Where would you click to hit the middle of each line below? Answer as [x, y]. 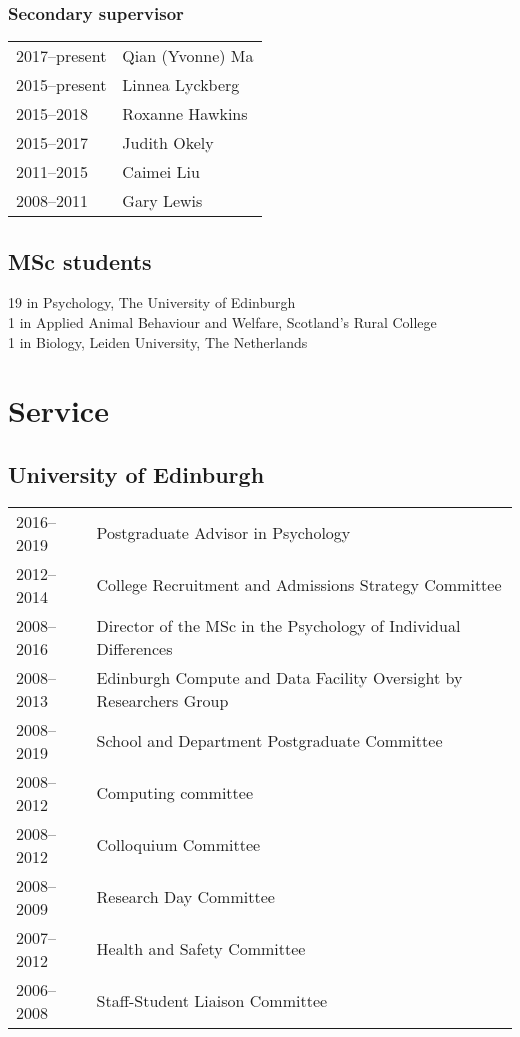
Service [58, 410]
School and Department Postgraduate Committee [269, 741]
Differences [134, 648]
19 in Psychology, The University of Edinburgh [152, 302]
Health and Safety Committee [201, 949]
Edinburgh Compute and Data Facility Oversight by [279, 677]
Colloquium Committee [178, 845]
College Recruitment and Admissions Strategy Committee [299, 585]
